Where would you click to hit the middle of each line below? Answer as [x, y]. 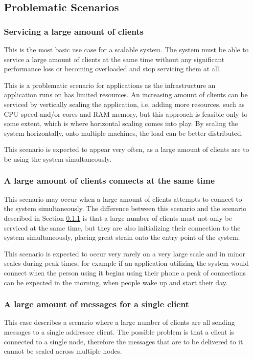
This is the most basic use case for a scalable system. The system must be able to [126, 49]
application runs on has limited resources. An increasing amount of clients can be [126, 95]
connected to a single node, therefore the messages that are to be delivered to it [124, 341]
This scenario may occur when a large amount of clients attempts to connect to [123, 199]
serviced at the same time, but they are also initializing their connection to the [122, 227]
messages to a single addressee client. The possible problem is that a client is [119, 331]
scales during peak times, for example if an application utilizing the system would [126, 263]
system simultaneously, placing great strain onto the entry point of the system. [122, 237]
